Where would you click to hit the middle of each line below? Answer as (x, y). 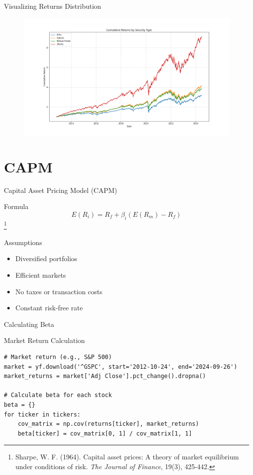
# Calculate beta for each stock (58, 395)
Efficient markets (41, 275)
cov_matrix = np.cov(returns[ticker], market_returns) (108, 424)
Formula (16, 206)
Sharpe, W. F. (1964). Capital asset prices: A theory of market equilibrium (127, 457)
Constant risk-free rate (49, 308)
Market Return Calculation (45, 340)
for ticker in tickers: (42, 414)
